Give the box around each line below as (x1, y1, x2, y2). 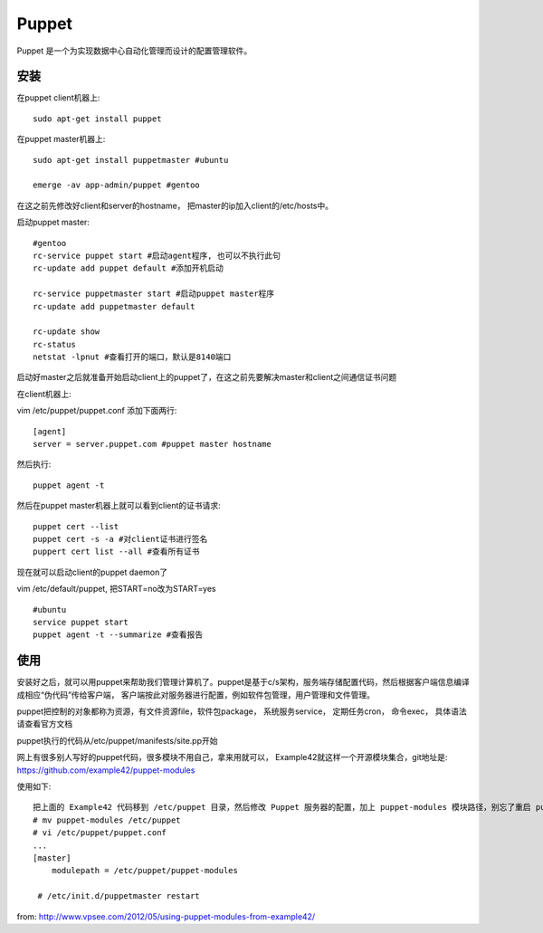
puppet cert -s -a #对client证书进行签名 (33, 534, 208, 544)
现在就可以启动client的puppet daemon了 (16, 566, 167, 577)
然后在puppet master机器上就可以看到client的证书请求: (16, 500, 221, 511)
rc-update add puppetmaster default (33, 301, 195, 311)
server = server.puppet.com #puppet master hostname (33, 439, 271, 450)
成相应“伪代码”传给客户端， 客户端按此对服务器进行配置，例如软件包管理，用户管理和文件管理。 (16, 689, 376, 700)
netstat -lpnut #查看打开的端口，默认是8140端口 (33, 352, 232, 362)
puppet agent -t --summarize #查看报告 (33, 630, 204, 640)
